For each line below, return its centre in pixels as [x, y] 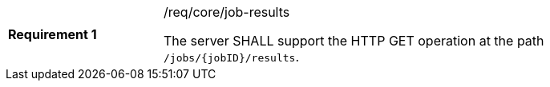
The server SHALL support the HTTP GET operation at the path [354, 41]
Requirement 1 [53, 34]
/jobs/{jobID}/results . [231, 57]
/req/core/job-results [227, 12]
